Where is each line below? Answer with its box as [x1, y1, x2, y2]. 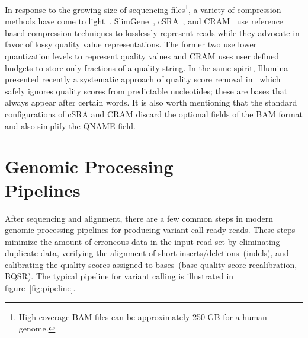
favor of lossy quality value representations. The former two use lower [5, 38, 257, 50]
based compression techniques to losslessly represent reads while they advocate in [5, 26, 300, 39]
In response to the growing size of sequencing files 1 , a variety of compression [5, 2, 281, 15]
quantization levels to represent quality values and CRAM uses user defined [5, 50, 280, 62]
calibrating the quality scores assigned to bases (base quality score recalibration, [5, 258, 297, 270]
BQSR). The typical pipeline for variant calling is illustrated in [5, 270, 234, 282]
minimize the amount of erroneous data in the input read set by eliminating [5, 235, 280, 247]
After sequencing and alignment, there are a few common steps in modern [5, 212, 274, 224]
